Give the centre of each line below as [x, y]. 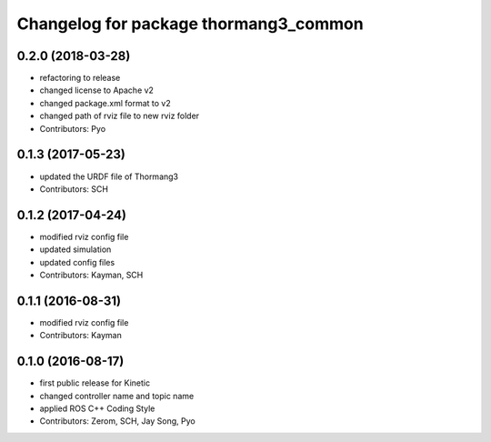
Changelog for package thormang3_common [190, 24]
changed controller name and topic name [117, 396]
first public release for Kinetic [95, 383]
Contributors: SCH [74, 189]
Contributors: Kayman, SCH [91, 275]
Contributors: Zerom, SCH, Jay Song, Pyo [117, 421]
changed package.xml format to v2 [105, 103]
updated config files [77, 262]
